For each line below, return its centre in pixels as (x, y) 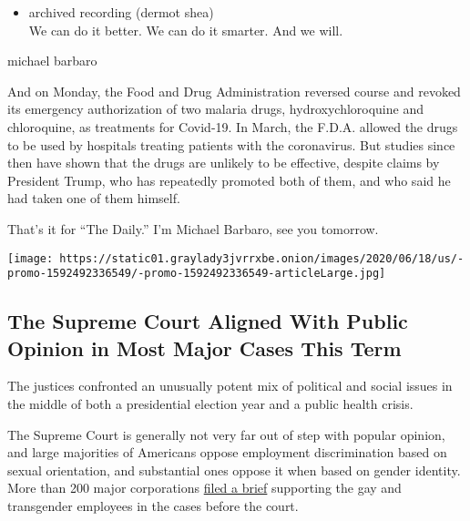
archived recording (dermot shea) (121, 12)
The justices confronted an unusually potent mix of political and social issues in (230, 386)
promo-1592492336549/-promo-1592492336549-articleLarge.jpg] (197, 274)
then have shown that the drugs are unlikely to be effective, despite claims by (224, 163)
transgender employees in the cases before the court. (153, 506)
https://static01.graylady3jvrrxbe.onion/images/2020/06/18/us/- (262, 258)
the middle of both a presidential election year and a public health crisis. (210, 404)
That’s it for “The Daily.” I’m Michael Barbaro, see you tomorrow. (193, 228)
